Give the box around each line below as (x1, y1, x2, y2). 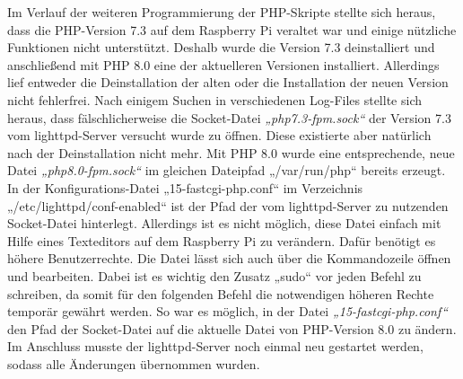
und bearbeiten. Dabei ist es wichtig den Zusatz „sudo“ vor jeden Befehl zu (7, 266, 422, 285)
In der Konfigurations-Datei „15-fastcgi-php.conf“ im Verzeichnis (7, 178, 363, 197)
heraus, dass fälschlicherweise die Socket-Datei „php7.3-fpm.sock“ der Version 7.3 (7, 108, 451, 127)
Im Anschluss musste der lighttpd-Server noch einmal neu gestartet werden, (7, 337, 424, 356)
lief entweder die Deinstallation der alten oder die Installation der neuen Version (7, 73, 449, 92)
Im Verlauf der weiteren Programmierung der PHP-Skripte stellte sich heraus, (7, 3, 436, 21)
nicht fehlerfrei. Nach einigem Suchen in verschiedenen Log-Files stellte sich (7, 90, 422, 109)
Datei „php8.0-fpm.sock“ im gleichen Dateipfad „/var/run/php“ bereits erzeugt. (7, 161, 446, 180)
